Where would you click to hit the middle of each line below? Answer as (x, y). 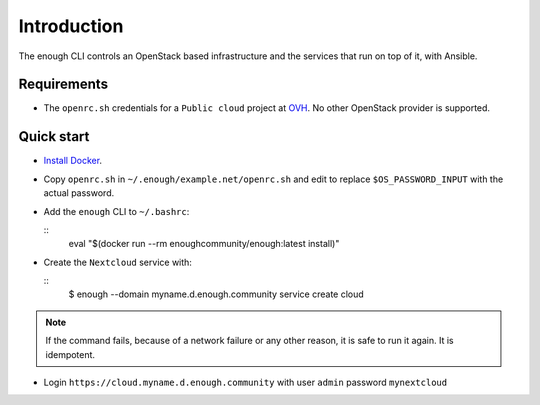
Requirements (63, 84)
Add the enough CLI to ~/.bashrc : (116, 211)
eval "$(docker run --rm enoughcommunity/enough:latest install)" (204, 244)
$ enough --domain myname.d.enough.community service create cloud (216, 294)
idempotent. (70, 354)
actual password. (79, 193)
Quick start (54, 136)
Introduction (71, 26)
